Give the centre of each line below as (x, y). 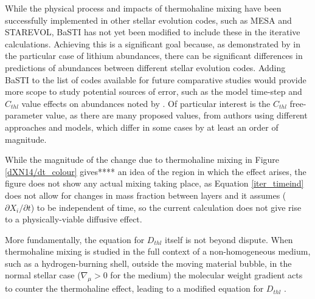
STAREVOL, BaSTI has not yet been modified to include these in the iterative (153, 32)
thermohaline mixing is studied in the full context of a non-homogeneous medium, (158, 251)
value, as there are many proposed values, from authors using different (176, 115)
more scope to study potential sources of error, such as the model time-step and (154, 91)
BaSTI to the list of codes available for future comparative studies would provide (156, 79)
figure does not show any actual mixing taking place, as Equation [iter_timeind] (154, 183)
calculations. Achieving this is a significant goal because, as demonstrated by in (153, 43)
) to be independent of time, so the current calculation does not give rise (166, 207)
